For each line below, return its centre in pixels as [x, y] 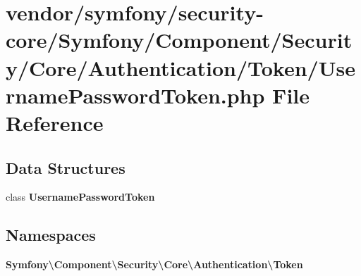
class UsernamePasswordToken [80, 197]
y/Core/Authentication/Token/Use [180, 67]
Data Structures [66, 167]
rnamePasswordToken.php [135, 95]
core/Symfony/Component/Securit [179, 40]
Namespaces [51, 235]
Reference [55, 122]
